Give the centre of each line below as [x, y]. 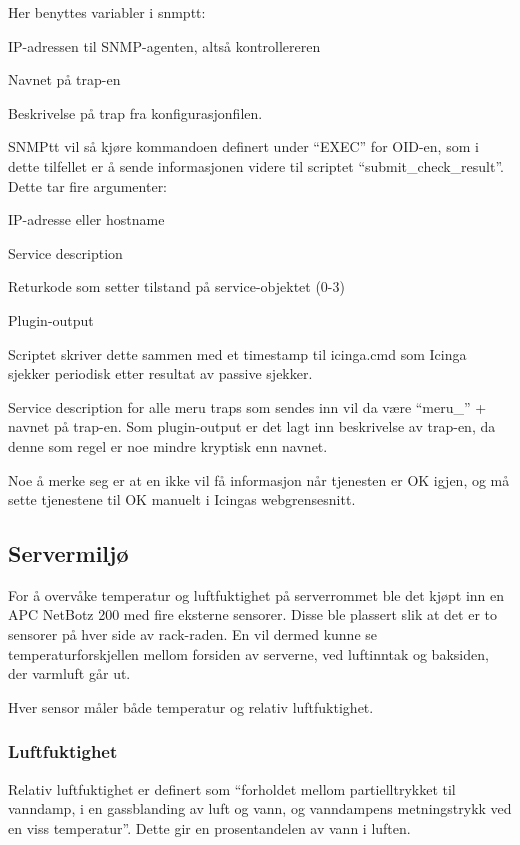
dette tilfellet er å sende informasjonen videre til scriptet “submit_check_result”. [256, 165]
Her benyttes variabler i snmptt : [107, 12]
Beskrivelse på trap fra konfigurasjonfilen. [135, 112]
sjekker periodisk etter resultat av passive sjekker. [160, 373]
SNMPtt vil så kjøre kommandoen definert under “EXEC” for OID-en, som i [243, 146]
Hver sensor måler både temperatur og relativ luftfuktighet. [191, 706]
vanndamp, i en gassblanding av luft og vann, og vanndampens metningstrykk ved [260, 808]
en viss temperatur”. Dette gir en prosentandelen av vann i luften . [209, 827]
